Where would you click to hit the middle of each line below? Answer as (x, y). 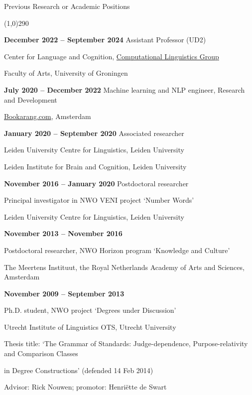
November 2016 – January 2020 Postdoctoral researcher (96, 183)
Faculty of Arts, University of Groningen (66, 73)
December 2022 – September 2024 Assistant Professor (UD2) (105, 40)
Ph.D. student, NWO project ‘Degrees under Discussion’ (90, 310)
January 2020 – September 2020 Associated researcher (94, 133)
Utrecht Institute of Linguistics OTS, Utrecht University (90, 327)
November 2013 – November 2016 (63, 233)
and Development (31, 99)
